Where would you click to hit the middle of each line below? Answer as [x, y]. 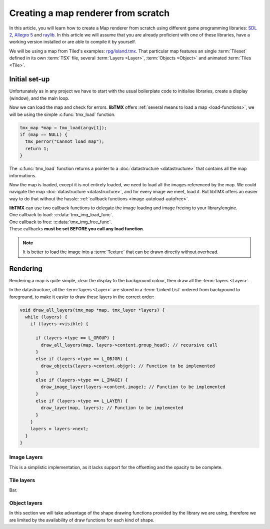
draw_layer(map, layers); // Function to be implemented [112, 408]
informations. [23, 175]
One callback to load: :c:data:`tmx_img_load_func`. [61, 215]
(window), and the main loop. [39, 98]
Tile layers [22, 480]
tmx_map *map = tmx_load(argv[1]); [63, 128]
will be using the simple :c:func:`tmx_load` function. [62, 114]
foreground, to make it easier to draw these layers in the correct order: [82, 297]
